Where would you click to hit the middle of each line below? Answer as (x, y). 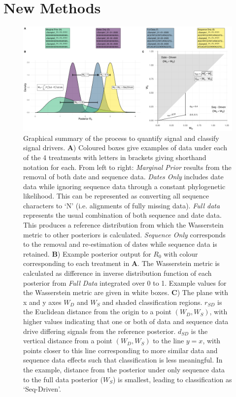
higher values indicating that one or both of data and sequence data (126, 321)
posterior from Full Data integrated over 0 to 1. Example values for (125, 282)
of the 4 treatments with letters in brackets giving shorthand (115, 157)
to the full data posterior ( (63, 379)
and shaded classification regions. (152, 302)
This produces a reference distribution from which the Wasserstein (123, 225)
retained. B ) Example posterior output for (87, 253)
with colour (181, 253)
